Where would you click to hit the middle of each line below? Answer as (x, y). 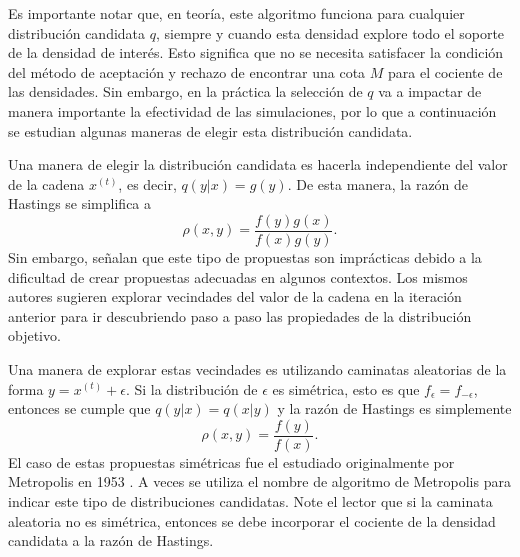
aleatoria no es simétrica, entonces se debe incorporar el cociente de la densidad (252, 520)
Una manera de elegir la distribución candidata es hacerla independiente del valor (258, 164)
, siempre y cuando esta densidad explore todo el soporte (330, 32)
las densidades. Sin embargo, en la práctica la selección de (185, 91)
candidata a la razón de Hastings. (111, 540)
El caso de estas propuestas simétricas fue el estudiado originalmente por (231, 461)
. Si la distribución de (191, 388)
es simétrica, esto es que (346, 388)
